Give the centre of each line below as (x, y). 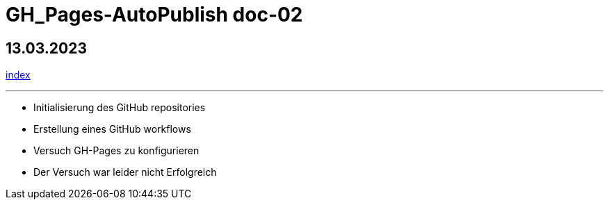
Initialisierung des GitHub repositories (120, 108)
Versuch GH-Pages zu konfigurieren (116, 151)
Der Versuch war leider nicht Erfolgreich (125, 172)
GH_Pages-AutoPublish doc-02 (154, 15)
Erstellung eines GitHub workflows (112, 129)
